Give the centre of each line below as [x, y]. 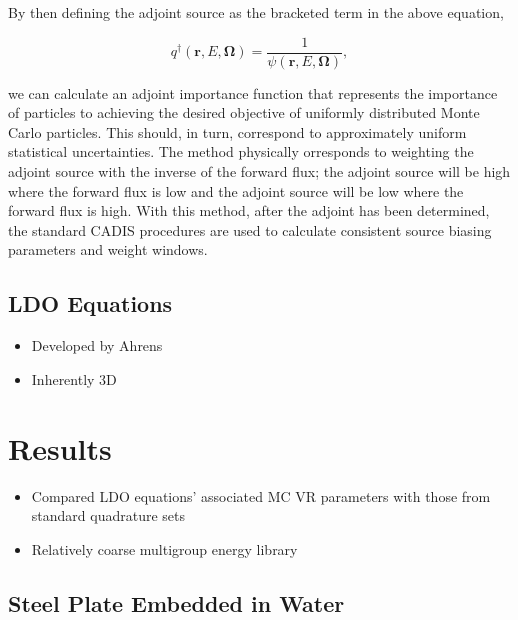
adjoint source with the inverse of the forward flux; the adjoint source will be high [259, 171]
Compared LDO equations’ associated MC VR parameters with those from [261, 495]
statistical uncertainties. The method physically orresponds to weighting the [241, 151]
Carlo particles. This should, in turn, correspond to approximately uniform [237, 131]
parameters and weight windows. [108, 249]
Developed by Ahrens [97, 345]
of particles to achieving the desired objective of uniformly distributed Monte [244, 112]
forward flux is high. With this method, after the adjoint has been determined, [249, 210]
